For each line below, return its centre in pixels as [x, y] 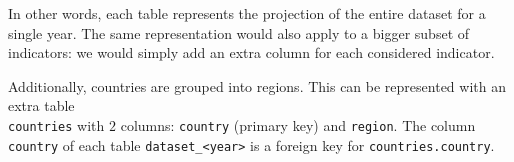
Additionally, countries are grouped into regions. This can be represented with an [257, 85]
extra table [41, 105]
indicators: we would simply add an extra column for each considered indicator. [251, 52]
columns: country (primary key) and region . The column [298, 124]
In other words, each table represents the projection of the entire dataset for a [247, 13]
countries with [56, 124]
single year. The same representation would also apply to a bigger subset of [239, 32]
